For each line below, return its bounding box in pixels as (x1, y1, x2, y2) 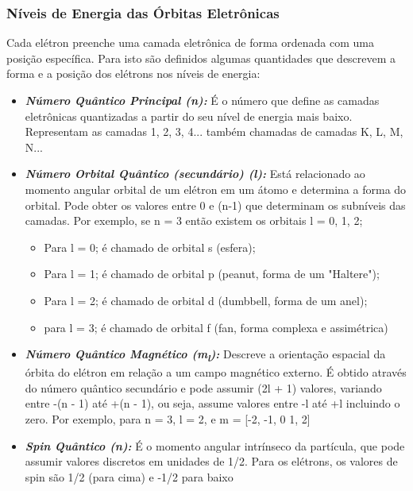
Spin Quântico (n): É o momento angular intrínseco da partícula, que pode (25, 437, 405, 454)
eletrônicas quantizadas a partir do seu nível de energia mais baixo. (25, 107, 353, 124)
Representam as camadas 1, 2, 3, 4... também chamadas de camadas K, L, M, (25, 123, 403, 140)
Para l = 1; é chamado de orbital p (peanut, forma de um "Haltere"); (44, 265, 380, 282)
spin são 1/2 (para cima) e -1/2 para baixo (25, 468, 234, 485)
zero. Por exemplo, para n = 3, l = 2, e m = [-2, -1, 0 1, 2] (25, 411, 311, 427)
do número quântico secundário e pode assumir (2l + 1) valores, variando (25, 379, 382, 396)
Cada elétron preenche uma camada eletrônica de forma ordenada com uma (6, 34, 374, 51)
